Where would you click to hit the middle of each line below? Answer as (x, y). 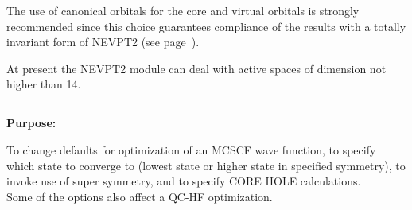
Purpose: (31, 123)
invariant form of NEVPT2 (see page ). (103, 42)
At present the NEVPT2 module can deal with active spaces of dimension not (196, 68)
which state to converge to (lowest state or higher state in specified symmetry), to (206, 165)
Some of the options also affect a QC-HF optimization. (140, 196)
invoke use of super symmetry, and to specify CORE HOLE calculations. (184, 181)
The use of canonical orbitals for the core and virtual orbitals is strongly (183, 10)
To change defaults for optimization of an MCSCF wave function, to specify (191, 149)
